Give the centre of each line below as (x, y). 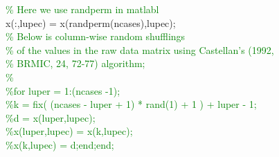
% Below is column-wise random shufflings (96, 36)
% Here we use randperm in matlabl (82, 9)
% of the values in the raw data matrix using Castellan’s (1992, (140, 49)
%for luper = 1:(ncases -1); (63, 90)
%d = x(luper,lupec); (51, 117)
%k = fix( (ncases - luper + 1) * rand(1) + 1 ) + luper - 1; (131, 104)
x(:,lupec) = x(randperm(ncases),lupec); (91, 22)
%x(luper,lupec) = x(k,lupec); (69, 131)
